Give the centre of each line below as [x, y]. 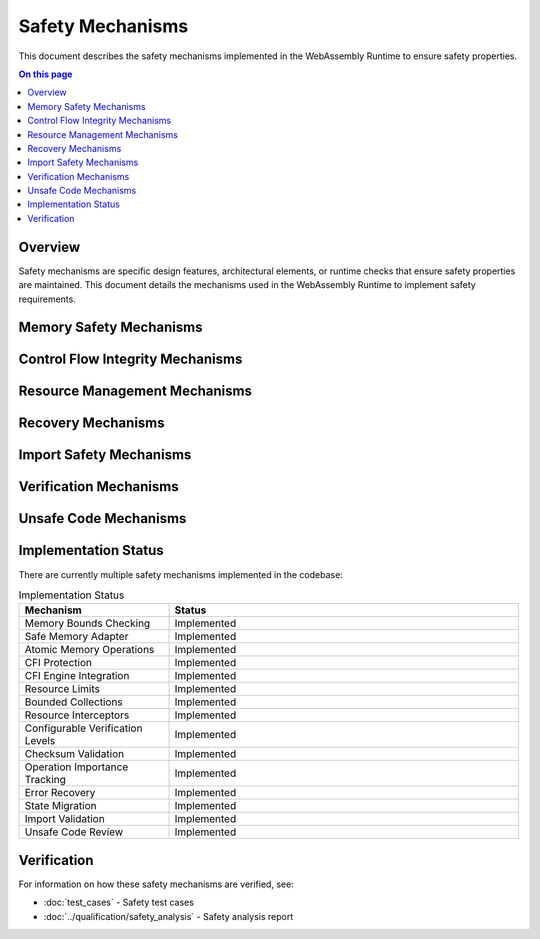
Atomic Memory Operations [89, 650]
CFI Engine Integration [77, 676]
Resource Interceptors [77, 715]
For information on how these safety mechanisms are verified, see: [156, 884]
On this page [45, 74]
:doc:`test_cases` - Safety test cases [119, 902]
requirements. [47, 299]
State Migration [60, 806]
